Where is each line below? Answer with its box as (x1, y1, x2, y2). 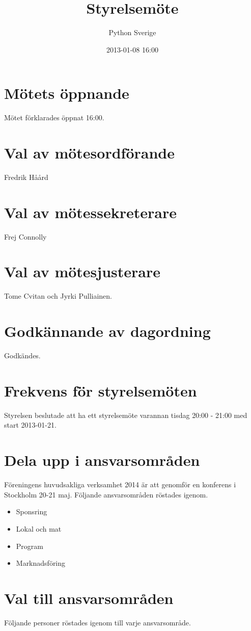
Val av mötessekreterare (4, 201, 177, 222)
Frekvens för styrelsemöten (4, 380, 197, 401)
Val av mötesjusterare (4, 261, 160, 282)
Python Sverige (108, 27, 156, 38)
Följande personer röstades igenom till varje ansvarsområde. (4, 617, 191, 627)
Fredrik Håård (4, 171, 48, 182)
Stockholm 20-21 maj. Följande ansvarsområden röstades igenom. (4, 489, 208, 499)
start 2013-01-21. (4, 419, 57, 430)
